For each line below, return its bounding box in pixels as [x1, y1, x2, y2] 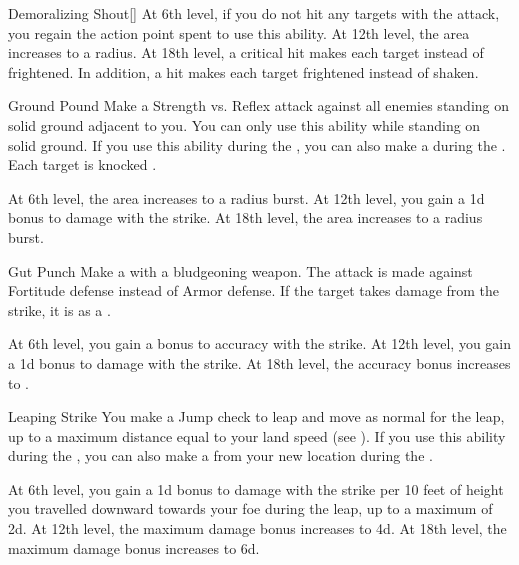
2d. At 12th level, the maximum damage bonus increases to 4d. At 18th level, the [8, 518, 507, 539]
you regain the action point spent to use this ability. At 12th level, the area [8, 22, 470, 43]
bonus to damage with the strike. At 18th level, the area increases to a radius [8, 207, 483, 228]
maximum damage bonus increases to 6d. [8, 537, 260, 558]
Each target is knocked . [8, 154, 157, 175]
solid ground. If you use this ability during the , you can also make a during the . [8, 134, 506, 155]
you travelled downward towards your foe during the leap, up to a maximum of [8, 498, 493, 519]
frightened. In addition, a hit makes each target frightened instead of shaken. [8, 61, 479, 82]
